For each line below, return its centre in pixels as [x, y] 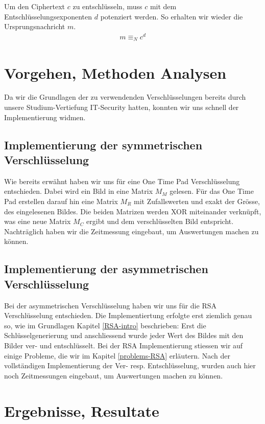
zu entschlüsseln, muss [107, 6]
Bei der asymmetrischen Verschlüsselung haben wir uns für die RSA [110, 305]
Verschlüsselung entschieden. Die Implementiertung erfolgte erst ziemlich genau [128, 315]
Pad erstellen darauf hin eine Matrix [61, 201]
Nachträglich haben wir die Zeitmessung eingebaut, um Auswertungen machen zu [131, 231]
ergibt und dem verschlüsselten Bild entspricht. [160, 221]
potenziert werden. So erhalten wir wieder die [172, 16]
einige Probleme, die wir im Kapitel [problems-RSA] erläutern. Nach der [117, 355]
